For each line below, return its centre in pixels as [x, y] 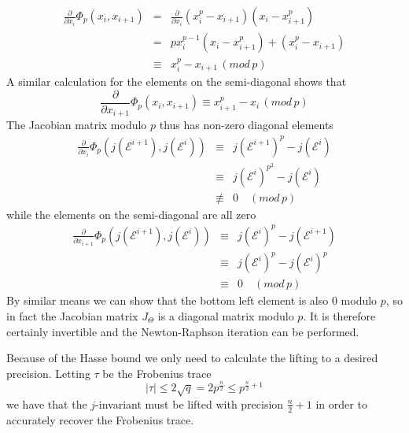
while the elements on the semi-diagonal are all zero [131, 214]
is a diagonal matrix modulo [226, 315]
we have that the [47, 403]
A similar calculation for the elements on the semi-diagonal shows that [177, 81]
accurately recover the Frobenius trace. [100, 419]
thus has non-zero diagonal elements [246, 125]
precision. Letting [48, 373]
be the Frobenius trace [157, 373]
